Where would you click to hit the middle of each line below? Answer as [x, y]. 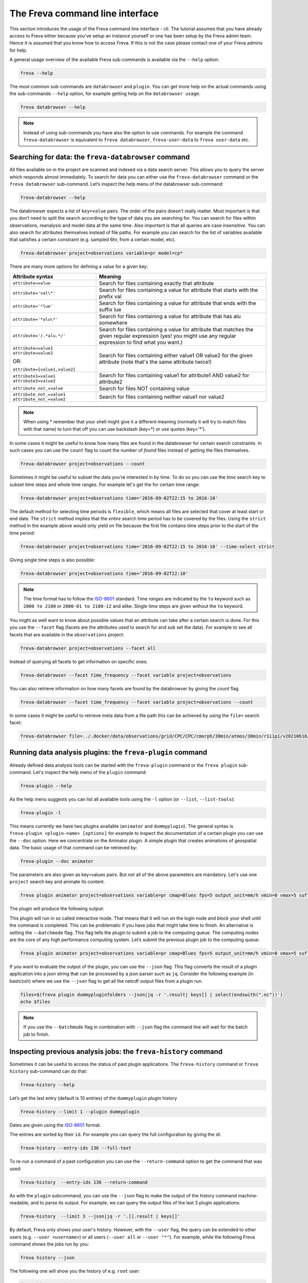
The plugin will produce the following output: [57, 909]
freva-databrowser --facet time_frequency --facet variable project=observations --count [137, 702]
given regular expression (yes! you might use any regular [168, 336]
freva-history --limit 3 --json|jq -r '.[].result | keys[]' [100, 1217]
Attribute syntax [33, 276]
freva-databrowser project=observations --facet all [88, 648]
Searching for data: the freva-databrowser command [100, 157]
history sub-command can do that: [48, 1071]
